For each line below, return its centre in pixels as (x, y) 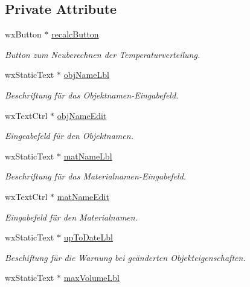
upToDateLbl (88, 237)
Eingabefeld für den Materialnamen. (71, 217)
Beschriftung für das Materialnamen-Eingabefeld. (96, 176)
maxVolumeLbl (91, 278)
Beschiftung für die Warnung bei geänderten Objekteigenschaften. (125, 257)
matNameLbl (88, 156)
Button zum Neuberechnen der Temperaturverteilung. (103, 54)
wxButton (23, 34)
